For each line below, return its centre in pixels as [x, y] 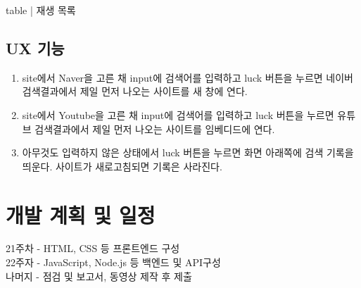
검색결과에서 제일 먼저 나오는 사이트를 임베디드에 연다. [155, 129]
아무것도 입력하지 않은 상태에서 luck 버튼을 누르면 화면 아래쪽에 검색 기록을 [188, 152]
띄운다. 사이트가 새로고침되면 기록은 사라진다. [122, 166]
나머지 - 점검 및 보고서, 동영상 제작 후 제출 [99, 276]
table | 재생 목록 [41, 10]
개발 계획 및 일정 [81, 214]
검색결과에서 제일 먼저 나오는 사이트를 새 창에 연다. [135, 91]
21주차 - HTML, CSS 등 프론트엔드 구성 [93, 248]
